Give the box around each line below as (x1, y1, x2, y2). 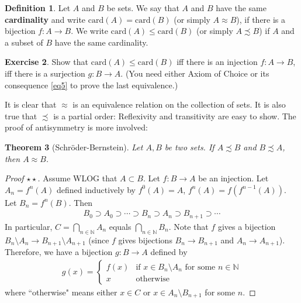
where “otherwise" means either (5, 285, 117, 298)
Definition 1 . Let (5, 2, 71, 13)
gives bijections (118, 233, 172, 246)
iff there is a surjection (5, 67, 85, 79)
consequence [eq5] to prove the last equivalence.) (5, 78, 178, 91)
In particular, (5, 220, 53, 232)
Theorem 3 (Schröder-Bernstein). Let (5, 140, 143, 153)
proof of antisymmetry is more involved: (5, 121, 148, 133)
